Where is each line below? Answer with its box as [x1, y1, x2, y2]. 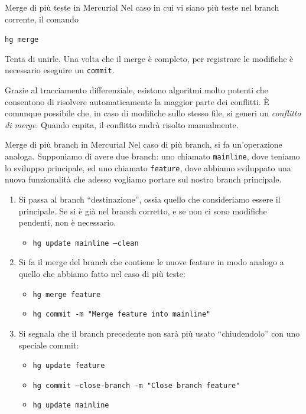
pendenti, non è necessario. [18, 216, 116, 229]
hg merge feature [32, 290, 101, 299]
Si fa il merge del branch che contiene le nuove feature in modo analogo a [18, 256, 284, 268]
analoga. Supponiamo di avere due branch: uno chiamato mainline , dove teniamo [5, 150, 300, 162]
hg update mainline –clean [32, 239, 139, 247]
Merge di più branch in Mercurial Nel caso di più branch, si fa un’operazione [5, 138, 282, 151]
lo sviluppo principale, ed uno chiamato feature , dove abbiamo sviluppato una [5, 161, 291, 174]
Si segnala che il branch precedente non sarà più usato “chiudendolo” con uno [18, 327, 300, 339]
